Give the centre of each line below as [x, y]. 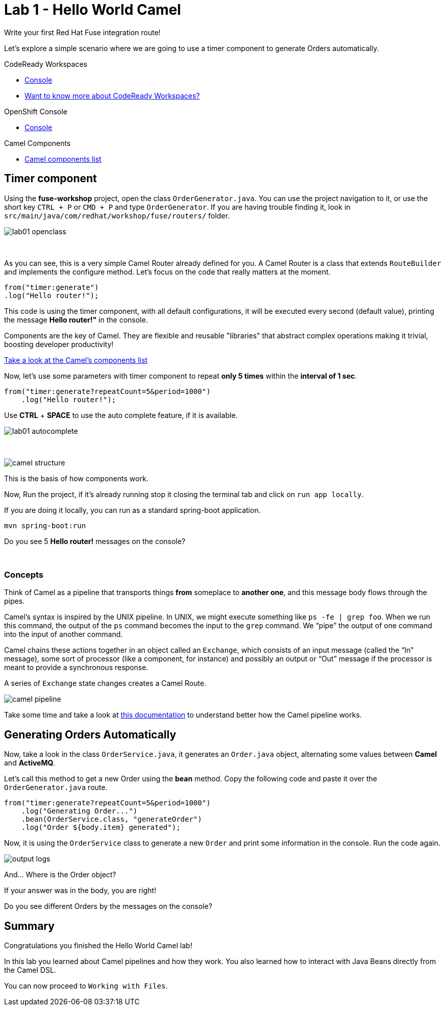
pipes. [15, 601]
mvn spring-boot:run [45, 525]
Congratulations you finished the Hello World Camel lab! [98, 946]
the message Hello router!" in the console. [76, 319]
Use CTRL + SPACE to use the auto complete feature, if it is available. [121, 415]
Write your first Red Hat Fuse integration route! [82, 32]
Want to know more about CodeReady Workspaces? [112, 95]
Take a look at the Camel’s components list [76, 360]
